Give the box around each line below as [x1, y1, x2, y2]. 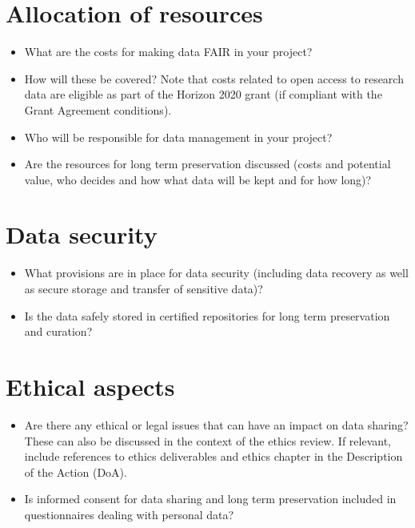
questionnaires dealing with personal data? [24, 506, 234, 522]
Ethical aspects [6, 369, 175, 402]
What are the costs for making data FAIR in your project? [24, 43, 313, 60]
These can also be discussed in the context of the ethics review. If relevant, [24, 432, 391, 449]
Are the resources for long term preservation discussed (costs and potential [24, 155, 391, 172]
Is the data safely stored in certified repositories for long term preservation [24, 307, 390, 324]
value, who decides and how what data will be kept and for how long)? [24, 171, 372, 187]
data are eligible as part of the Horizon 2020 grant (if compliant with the [24, 86, 382, 103]
